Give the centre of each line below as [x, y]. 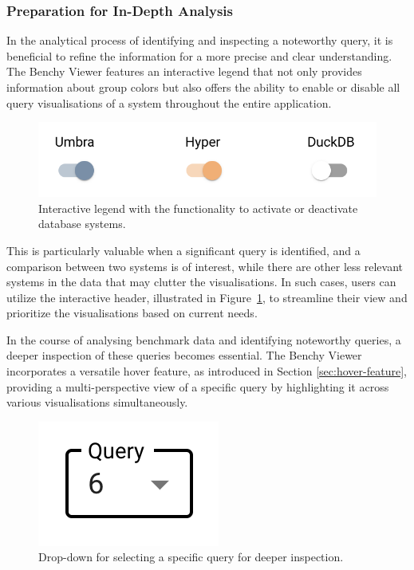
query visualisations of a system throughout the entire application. [169, 102]
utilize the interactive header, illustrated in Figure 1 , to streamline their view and [207, 297]
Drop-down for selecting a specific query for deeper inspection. [191, 557]
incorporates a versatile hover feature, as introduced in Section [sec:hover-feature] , [207, 371]
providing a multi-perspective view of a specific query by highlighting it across [198, 386]
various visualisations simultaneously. [97, 402]
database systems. [82, 224]
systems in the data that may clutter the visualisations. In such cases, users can [201, 282]
